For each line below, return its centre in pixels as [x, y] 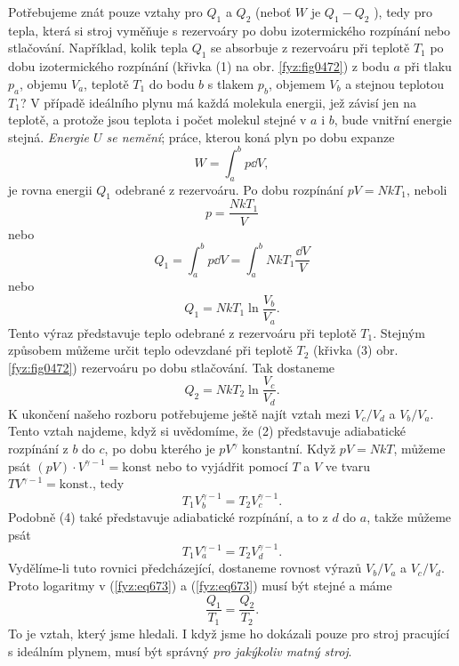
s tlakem [231, 83]
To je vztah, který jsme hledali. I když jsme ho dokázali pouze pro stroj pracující [229, 633]
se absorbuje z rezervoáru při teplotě [310, 48]
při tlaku [428, 66]
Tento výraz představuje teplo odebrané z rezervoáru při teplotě [182, 332]
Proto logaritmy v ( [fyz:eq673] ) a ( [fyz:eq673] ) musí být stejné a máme [200, 586]
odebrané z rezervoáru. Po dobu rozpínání [229, 189]
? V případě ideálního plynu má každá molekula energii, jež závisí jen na [218, 102]
